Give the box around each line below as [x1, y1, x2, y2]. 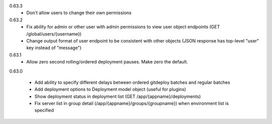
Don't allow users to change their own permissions [26, 10, 132, 16]
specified [34, 107, 54, 113]
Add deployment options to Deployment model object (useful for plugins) [34, 86, 186, 92]
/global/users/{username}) [26, 30, 82, 37]
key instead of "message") [26, 45, 82, 51]
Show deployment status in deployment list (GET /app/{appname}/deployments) [34, 93, 201, 99]
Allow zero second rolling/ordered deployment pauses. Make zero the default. [26, 59, 188, 65]
